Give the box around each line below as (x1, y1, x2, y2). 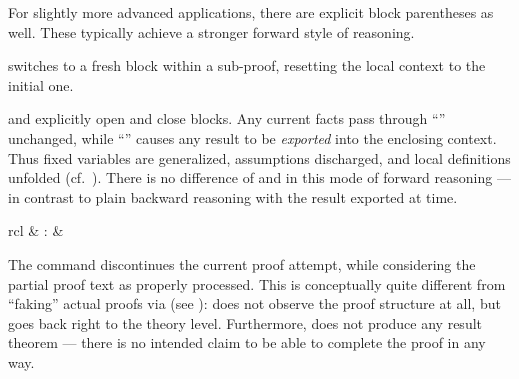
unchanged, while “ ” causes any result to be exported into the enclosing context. (8, 127, 497, 148)
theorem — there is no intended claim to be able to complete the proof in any (8, 332, 486, 353)
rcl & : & (8, 220, 64, 241)
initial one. (8, 74, 74, 95)
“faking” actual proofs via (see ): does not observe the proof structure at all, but (8, 293, 501, 314)
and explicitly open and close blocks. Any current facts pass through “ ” (8, 108, 446, 129)
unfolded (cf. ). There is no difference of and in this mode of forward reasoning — (8, 167, 511, 188)
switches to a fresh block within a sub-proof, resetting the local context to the (8, 55, 486, 76)
